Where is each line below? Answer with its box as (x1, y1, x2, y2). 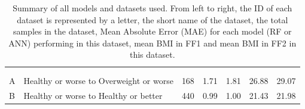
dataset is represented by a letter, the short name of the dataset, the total (17, 13, 288, 26)
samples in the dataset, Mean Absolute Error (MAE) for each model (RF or (13, 25, 292, 38)
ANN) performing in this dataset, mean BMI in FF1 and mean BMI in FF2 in (8, 36, 297, 49)
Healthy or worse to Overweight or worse (23, 74, 173, 86)
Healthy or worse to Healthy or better (23, 89, 163, 101)
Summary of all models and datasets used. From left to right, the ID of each (13, 2, 292, 14)
